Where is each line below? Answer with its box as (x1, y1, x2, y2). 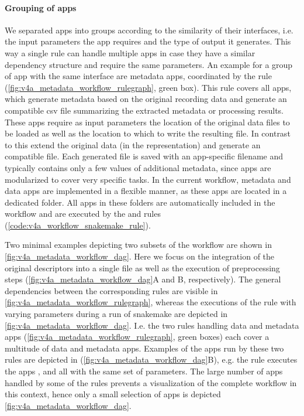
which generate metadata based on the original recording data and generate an (5, 93, 287, 105)
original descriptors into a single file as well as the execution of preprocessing (5, 261, 280, 274)
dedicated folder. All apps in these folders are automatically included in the (5, 196, 275, 208)
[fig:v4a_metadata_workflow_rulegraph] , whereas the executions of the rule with (5, 296, 296, 308)
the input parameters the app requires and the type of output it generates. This (5, 35, 291, 47)
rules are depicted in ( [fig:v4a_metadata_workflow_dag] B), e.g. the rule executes (5, 353, 298, 366)
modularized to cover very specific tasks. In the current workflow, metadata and (5, 173, 291, 185)
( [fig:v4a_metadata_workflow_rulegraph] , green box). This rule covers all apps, (5, 81, 292, 93)
